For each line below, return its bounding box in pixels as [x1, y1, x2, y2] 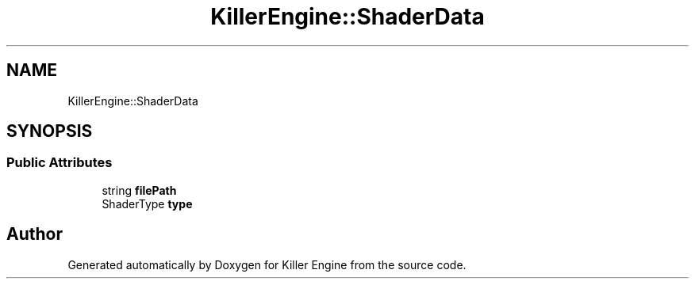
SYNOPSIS [6, 121, 93, 142]
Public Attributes [6, 154, 113, 171]
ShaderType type [102, 196, 193, 211]
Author [6, 224, 63, 245]
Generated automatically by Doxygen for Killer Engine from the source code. [67, 257, 467, 272]
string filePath [102, 183, 177, 197]
